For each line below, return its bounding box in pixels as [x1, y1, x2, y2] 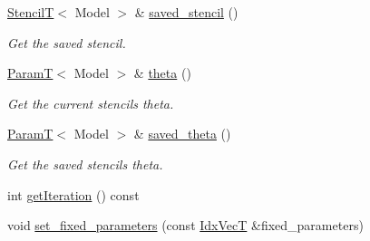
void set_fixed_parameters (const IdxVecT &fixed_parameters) [7, 216, 364, 235]
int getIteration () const [7, 185, 140, 204]
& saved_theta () [133, 124, 231, 143]
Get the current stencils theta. [7, 93, 174, 112]
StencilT [7, 3, 54, 21]
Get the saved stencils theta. [7, 154, 163, 173]
